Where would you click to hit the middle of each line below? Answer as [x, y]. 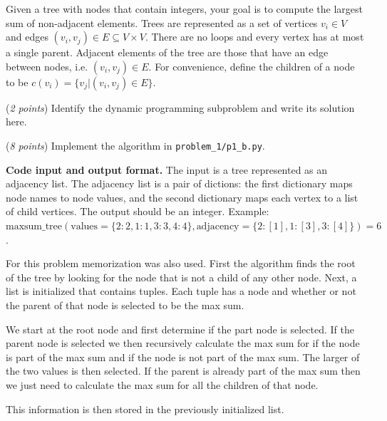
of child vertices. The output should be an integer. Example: [138, 211]
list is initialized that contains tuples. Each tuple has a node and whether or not [181, 291]
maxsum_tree [34, 227]
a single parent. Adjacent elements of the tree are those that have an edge [167, 52]
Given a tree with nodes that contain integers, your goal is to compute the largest [185, 9]
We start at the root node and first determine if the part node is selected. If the [180, 329]
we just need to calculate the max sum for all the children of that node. [162, 384]
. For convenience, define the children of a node [252, 66]
